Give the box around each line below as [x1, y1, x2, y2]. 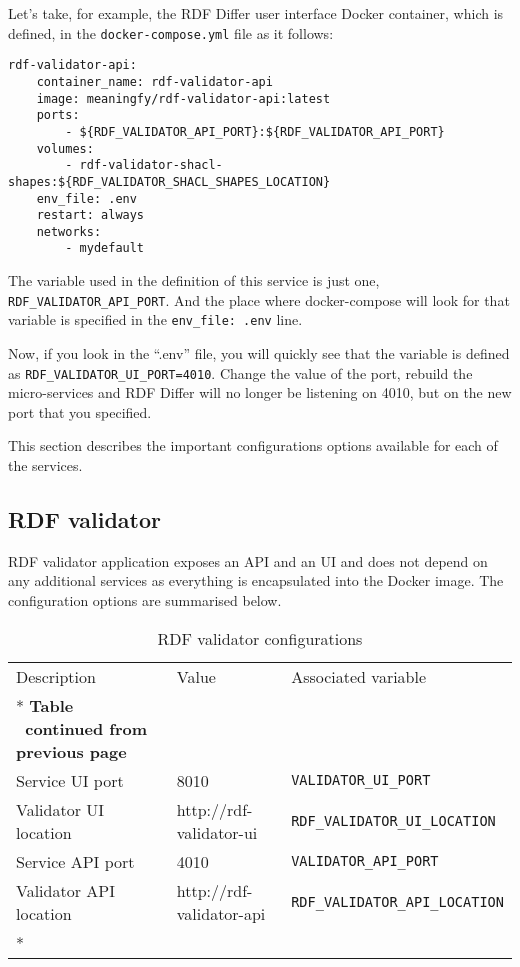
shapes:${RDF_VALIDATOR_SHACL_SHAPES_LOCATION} [8, 174, 331, 189]
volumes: [36, 141, 94, 156]
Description [16, 664, 96, 688]
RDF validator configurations [157, 626, 363, 650]
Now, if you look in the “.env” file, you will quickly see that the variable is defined [8, 343, 510, 364]
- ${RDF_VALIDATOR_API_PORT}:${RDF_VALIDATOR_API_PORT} [65, 124, 445, 139]
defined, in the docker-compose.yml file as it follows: [8, 22, 334, 43]
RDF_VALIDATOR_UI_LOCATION [291, 812, 496, 829]
